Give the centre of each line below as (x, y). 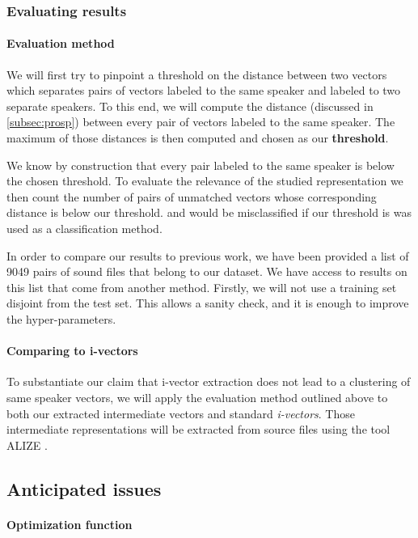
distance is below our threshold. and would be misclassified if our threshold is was (209, 212)
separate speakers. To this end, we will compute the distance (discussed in (190, 106)
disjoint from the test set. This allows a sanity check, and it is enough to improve (208, 303)
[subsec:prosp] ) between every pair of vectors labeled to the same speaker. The (201, 122)
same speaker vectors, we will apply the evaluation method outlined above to (197, 397)
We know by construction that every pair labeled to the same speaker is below (201, 165)
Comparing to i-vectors (72, 351)
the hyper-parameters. (61, 318)
